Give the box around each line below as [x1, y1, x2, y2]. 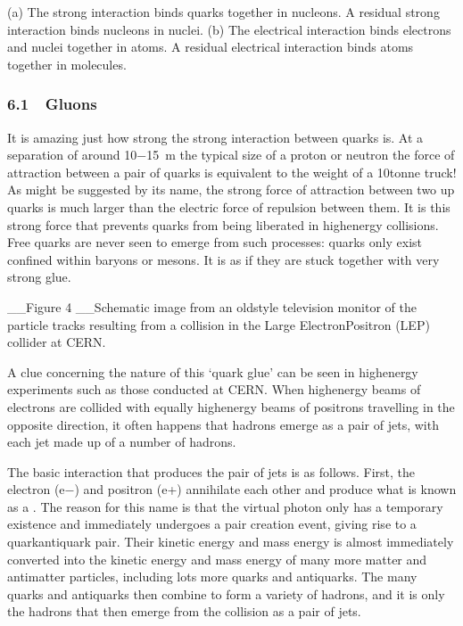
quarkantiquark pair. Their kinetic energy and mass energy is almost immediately [7, 532, 454, 551]
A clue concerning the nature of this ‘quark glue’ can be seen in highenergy [7, 362, 418, 381]
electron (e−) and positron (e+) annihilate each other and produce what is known [7, 480, 457, 498]
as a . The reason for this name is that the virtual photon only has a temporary [7, 497, 443, 515]
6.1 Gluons [7, 93, 97, 115]
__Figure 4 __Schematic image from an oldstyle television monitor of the [7, 297, 417, 316]
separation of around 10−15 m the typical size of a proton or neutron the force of [7, 145, 455, 164]
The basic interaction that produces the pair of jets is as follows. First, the [7, 462, 416, 481]
